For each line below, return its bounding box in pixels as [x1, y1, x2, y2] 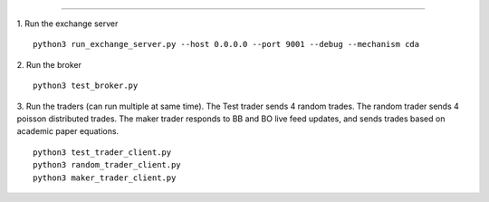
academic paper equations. [16, 126, 120, 137]
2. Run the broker [16, 59, 81, 70]
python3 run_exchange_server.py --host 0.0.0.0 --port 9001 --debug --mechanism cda [33, 39, 420, 50]
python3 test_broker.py [33, 81, 139, 91]
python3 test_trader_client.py [33, 147, 172, 158]
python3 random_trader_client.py [33, 159, 181, 170]
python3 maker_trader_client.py [33, 172, 177, 183]
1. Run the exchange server [16, 18, 119, 29]
